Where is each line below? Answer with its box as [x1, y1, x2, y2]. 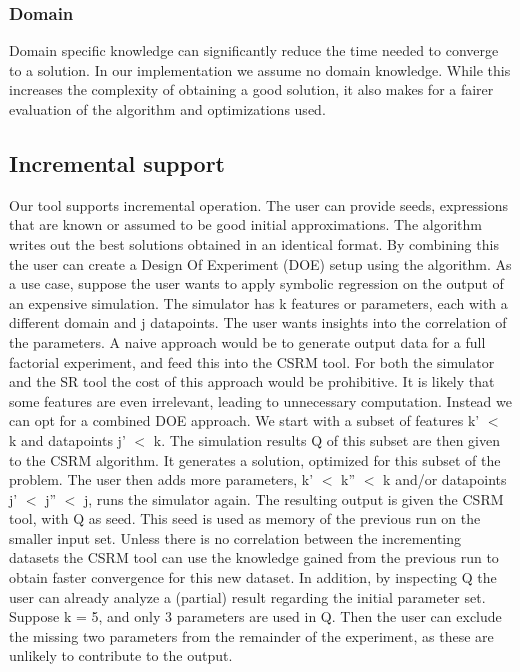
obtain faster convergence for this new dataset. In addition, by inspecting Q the [9, 567, 497, 588]
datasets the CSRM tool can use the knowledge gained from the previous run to [9, 547, 499, 568]
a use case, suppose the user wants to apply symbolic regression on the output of [9, 273, 504, 294]
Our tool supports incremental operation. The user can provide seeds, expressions [9, 194, 509, 215]
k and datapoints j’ [9, 429, 126, 450]
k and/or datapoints [383, 469, 507, 490]
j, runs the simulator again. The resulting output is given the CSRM [84, 488, 504, 509]
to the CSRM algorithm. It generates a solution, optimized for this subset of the [9, 449, 501, 470]
